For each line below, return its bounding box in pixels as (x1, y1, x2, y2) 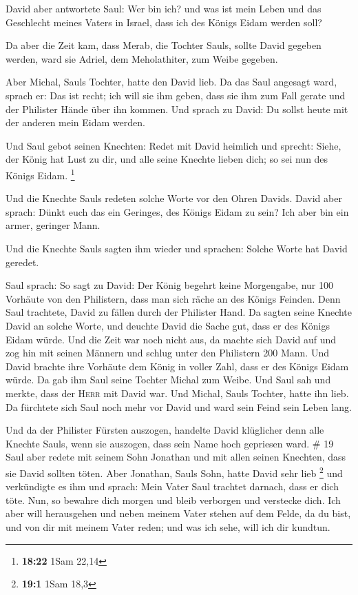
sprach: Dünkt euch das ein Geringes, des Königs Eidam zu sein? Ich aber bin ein (6, 204, 349, 219)
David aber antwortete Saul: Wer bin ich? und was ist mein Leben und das (6, 1, 322, 15)
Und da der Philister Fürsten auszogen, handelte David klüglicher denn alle (6, 423, 324, 437)
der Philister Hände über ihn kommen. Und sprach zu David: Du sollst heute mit (6, 101, 348, 116)
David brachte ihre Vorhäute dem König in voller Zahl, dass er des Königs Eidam (6, 359, 349, 373)
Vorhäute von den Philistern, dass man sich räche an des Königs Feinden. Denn (6, 291, 341, 305)
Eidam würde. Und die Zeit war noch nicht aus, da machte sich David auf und (6, 332, 337, 346)
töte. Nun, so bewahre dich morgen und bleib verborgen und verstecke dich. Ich (6, 492, 341, 507)
